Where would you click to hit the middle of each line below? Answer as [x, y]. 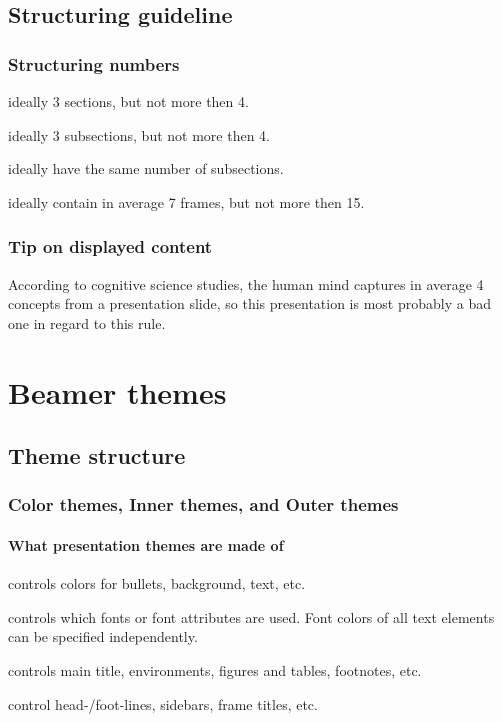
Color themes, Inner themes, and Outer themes [203, 504]
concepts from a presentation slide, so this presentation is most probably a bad [249, 303]
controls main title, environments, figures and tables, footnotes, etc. [215, 669]
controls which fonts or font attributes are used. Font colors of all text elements [251, 616]
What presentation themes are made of [146, 544]
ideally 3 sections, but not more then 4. [128, 101]
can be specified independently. [103, 636]
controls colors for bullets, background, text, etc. [157, 583]
